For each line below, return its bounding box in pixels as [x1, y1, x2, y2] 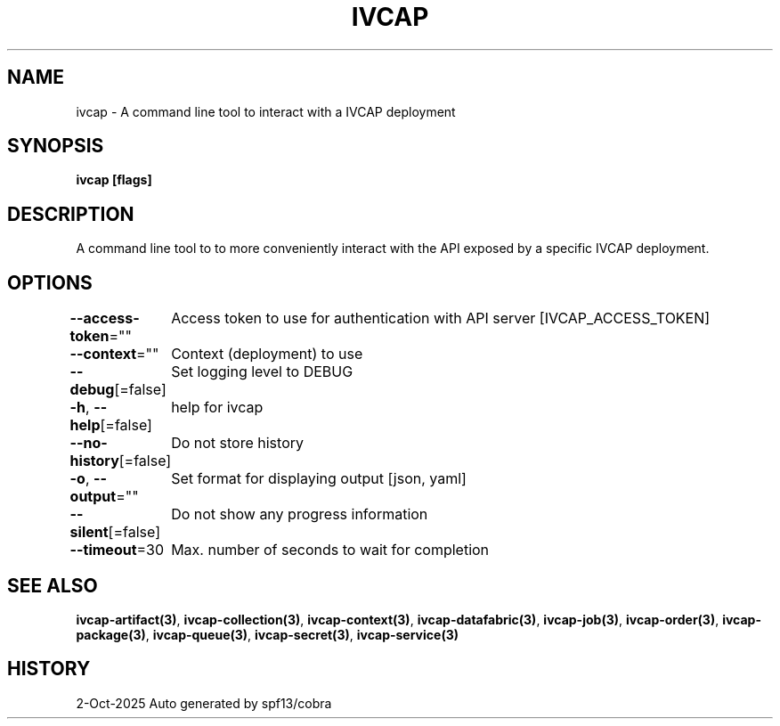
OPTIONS [7, 271, 93, 294]
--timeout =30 [69, 541, 165, 559]
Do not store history [171, 434, 304, 453]
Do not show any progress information [171, 505, 428, 524]
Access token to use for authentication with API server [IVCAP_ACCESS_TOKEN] [171, 309, 711, 328]
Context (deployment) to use [171, 345, 363, 363]
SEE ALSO [7, 574, 98, 597]
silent [69, 523, 109, 542]
